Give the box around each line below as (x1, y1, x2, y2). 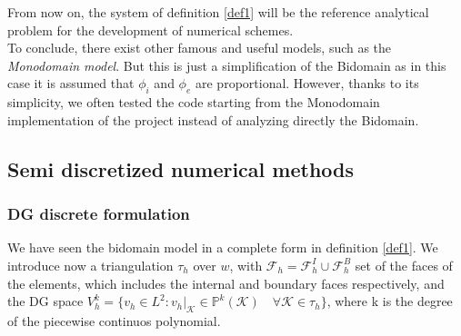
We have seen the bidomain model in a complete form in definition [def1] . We (7, 238, 438, 257)
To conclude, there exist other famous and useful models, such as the (7, 38, 392, 57)
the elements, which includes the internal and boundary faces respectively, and (7, 273, 445, 292)
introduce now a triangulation (7, 255, 174, 274)
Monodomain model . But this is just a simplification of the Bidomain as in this (7, 55, 446, 74)
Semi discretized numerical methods (7, 154, 355, 183)
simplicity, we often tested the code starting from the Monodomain (7, 93, 380, 112)
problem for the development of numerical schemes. (7, 20, 294, 39)
